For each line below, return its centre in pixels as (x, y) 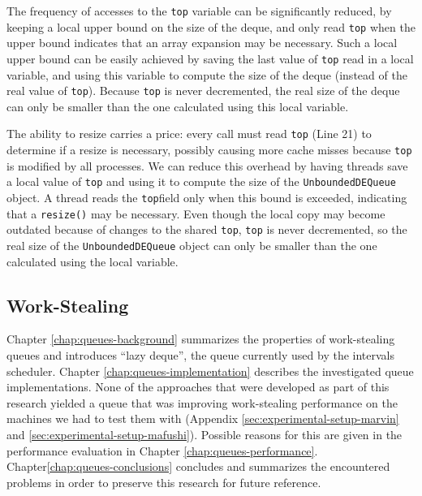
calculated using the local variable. (93, 261)
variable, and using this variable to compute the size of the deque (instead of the (207, 74)
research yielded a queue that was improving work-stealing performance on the (202, 402)
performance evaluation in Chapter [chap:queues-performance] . (162, 450)
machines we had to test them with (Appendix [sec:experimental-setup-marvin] (203, 418)
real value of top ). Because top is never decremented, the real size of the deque (203, 91)
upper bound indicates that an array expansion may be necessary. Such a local (202, 43)
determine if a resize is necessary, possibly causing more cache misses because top (209, 150)
